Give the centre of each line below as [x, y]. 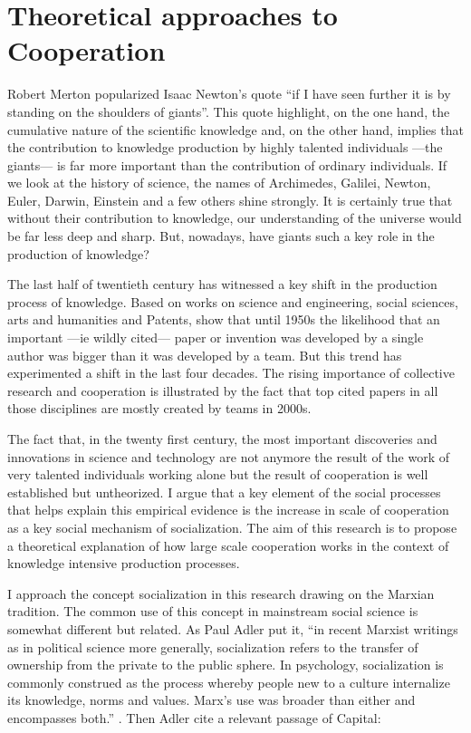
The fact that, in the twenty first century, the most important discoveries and [222, 439]
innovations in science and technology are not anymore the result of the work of [229, 456]
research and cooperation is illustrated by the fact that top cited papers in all [223, 390]
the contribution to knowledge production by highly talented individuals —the [225, 147]
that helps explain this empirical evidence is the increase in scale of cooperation [228, 510]
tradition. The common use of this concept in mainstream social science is [213, 611]
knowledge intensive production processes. [124, 563]
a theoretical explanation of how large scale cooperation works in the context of [228, 545]
